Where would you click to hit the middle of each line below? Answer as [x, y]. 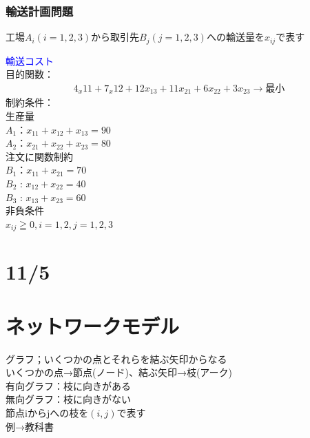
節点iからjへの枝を [47, 413]
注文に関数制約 [39, 156]
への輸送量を [235, 37]
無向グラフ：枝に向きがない [68, 399]
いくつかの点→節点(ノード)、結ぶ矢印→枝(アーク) [119, 372]
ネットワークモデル [93, 325]
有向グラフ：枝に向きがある [68, 385]
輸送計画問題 [40, 11]
